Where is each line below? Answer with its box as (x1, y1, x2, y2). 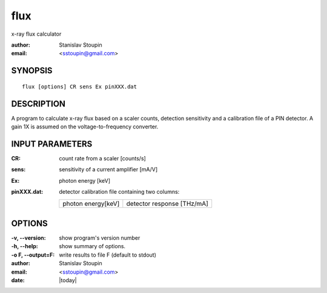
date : (11, 276, 25, 284)
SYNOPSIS (11, 65, 53, 76)
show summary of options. (59, 243, 126, 250)
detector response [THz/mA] (126, 199, 209, 208)
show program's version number (59, 234, 140, 242)
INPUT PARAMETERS (11, 139, 93, 149)
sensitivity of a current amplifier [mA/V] (59, 166, 158, 173)
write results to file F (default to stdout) (59, 251, 157, 258)
